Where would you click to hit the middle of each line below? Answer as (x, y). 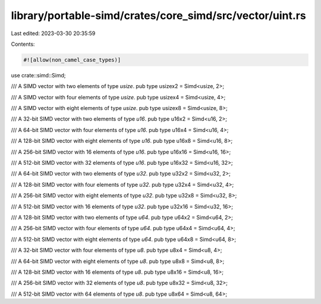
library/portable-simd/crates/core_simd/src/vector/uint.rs (158, 15)
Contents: (23, 44)
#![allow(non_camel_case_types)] (72, 60)
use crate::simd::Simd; (38, 75)
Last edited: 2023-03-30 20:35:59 (53, 33)
